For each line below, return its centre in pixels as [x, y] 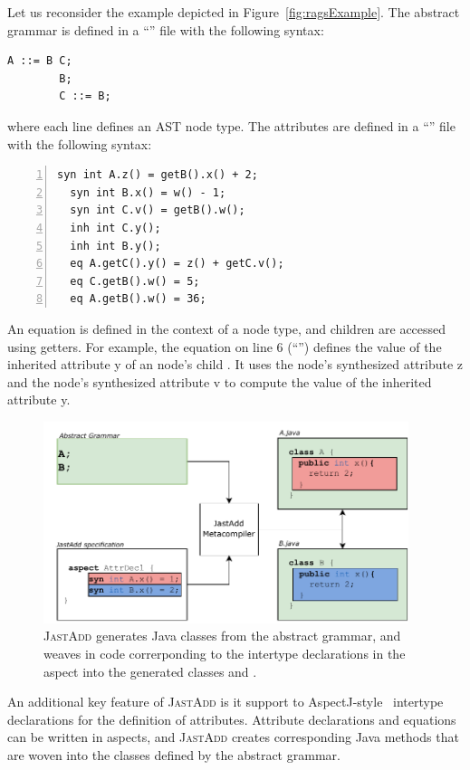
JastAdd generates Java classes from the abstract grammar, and [222, 636]
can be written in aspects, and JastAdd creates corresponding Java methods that [233, 737]
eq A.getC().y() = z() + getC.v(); [177, 264]
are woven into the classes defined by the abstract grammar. [174, 754]
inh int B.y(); [115, 246]
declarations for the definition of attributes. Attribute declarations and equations [232, 719]
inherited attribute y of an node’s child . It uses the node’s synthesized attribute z [235, 364]
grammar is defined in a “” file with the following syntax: [166, 29]
